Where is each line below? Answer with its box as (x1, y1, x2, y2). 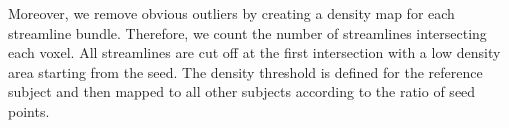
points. (8, 100, 50, 121)
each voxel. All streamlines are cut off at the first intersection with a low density (8, 42, 501, 63)
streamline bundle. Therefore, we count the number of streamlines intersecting (8, 22, 487, 43)
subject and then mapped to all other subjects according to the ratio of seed (8, 81, 476, 102)
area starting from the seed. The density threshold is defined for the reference (8, 61, 483, 82)
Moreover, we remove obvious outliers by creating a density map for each (8, 3, 455, 23)
